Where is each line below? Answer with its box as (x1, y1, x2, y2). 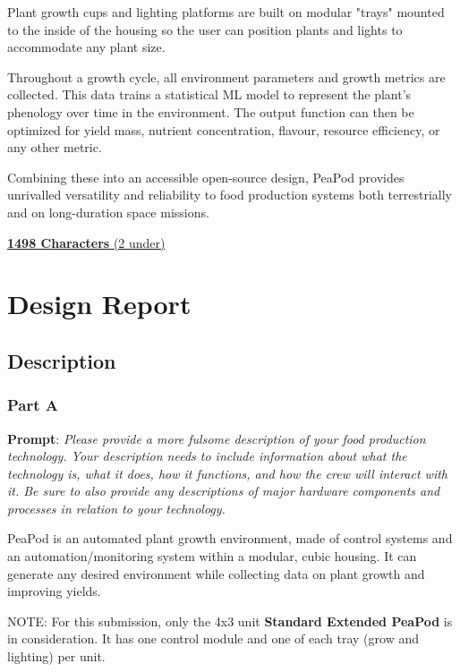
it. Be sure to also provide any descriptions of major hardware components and (7, 481, 440, 500)
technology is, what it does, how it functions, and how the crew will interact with (7, 464, 447, 482)
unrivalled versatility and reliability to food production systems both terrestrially (7, 185, 452, 204)
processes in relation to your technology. (7, 498, 226, 517)
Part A (7, 394, 59, 416)
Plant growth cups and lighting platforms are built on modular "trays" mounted (7, 3, 445, 21)
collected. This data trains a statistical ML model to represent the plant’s (7, 85, 412, 104)
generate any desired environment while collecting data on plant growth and (7, 564, 425, 583)
